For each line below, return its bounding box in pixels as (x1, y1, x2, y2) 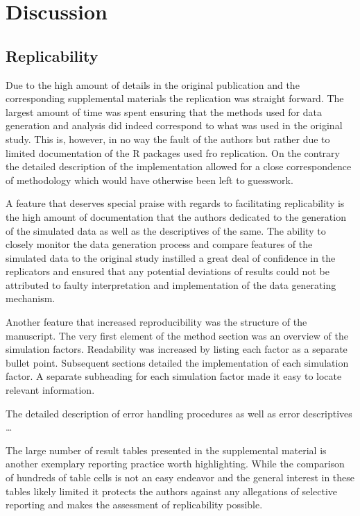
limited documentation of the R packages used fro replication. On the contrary (6, 145, 340, 160)
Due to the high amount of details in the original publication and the (6, 77, 300, 92)
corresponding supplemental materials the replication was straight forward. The (6, 91, 344, 106)
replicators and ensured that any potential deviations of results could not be (6, 264, 329, 278)
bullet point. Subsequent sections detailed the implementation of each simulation (6, 355, 349, 369)
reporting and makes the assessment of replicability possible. (6, 497, 263, 512)
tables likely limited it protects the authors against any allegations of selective (6, 483, 338, 498)
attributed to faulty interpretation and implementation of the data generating (6, 277, 336, 292)
